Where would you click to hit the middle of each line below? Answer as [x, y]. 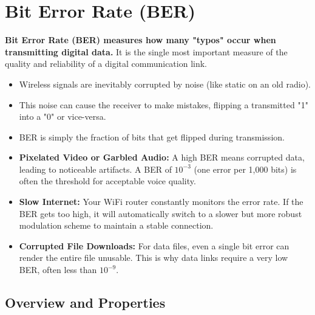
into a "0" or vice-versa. [63, 116]
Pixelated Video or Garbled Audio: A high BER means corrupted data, [162, 157]
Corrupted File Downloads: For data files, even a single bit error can [154, 245]
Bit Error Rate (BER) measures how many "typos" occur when [141, 40]
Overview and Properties [85, 303]
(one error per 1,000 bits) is [245, 169]
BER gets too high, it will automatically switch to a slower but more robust [161, 213]
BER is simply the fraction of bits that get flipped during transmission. [152, 137]
